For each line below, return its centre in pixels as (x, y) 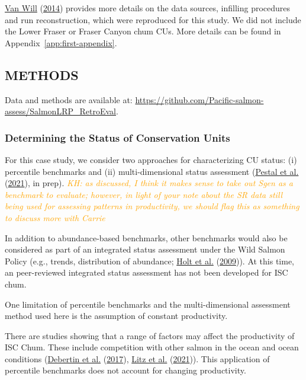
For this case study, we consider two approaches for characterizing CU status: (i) (151, 159)
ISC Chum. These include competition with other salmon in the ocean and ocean (152, 347)
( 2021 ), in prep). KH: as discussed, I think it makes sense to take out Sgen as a (149, 183)
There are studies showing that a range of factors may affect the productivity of (150, 335)
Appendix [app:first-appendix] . (61, 42)
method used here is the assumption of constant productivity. (116, 316)
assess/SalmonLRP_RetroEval (60, 111)
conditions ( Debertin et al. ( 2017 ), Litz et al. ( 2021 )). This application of (137, 358)
